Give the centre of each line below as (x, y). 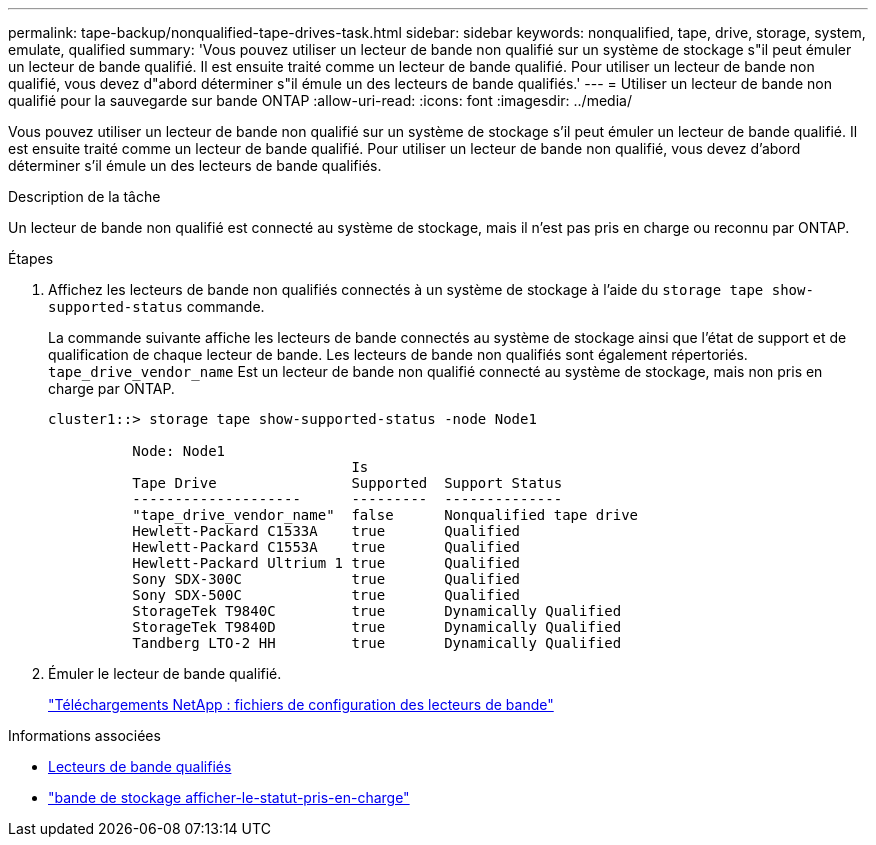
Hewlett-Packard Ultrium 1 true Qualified (326, 563)
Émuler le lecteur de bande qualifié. (165, 673)
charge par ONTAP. (111, 388)
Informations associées (84, 735)
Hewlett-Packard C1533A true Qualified (326, 531)
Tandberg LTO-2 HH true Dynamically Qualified (377, 643)
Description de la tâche (84, 196)
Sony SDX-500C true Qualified (326, 595)
